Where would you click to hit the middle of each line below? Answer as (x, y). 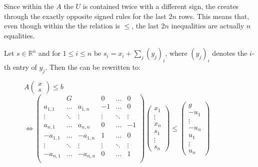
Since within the (29, 6)
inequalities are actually (208, 26)
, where (176, 53)
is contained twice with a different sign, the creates (161, 6)
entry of (25, 67)
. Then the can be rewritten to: (93, 67)
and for (50, 53)
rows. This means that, (214, 16)
